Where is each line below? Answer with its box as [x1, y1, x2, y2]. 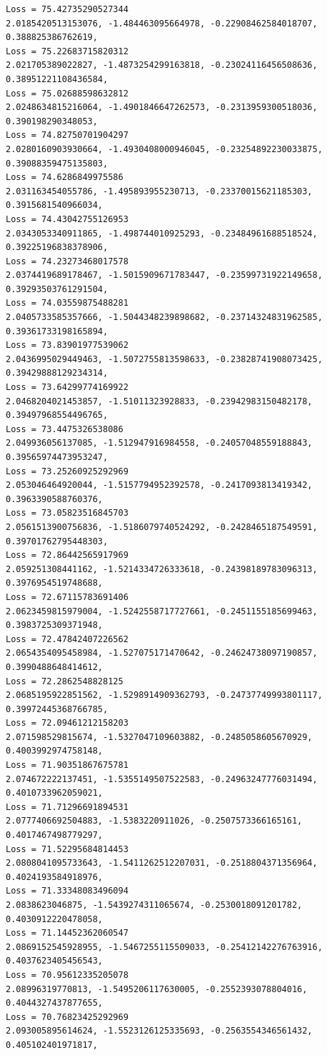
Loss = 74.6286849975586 [6, 172, 124, 183]
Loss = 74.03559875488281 [6, 298, 129, 309]
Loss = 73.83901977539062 [6, 340, 129, 351]
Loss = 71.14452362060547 [6, 928, 129, 939]
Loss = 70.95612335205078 [6, 969, 129, 980]
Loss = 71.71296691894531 [6, 801, 129, 812]
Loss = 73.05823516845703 [6, 508, 129, 519]
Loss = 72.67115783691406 [6, 591, 129, 602]
